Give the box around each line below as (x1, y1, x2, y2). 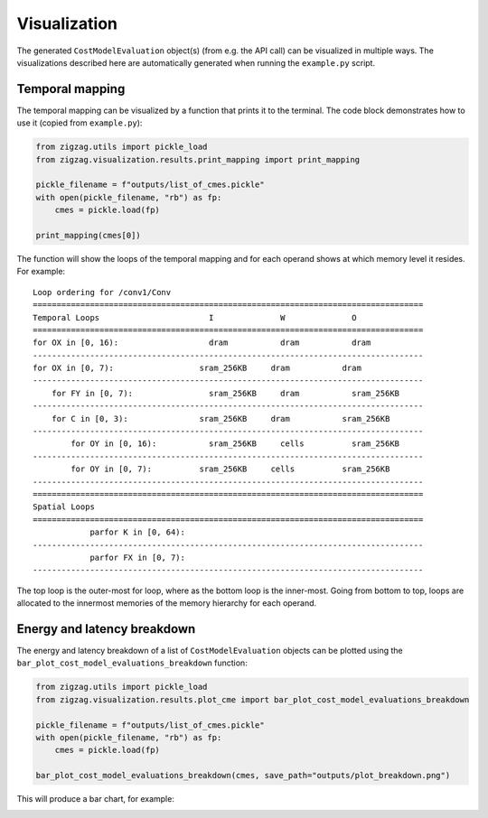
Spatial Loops (33, 502, 95, 512)
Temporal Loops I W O (33, 312, 357, 322)
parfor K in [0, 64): (89, 527, 185, 537)
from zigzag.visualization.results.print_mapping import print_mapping (35, 154, 361, 164)
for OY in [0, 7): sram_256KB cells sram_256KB (70, 464, 390, 474)
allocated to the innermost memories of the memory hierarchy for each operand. (16, 598, 317, 609)
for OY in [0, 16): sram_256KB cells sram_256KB (70, 439, 400, 449)
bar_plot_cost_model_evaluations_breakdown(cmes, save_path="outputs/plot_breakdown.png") (35, 770, 451, 781)
